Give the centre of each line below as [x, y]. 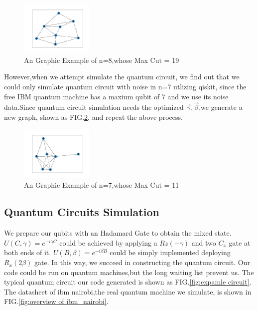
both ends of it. [28, 252]
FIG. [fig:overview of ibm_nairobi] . [56, 301]
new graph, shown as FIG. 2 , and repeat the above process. [93, 117]
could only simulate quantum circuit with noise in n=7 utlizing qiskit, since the [125, 87]
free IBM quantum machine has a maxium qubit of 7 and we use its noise [116, 96]
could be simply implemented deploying [170, 252]
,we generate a [221, 107]
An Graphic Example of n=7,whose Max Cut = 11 [102, 185]
